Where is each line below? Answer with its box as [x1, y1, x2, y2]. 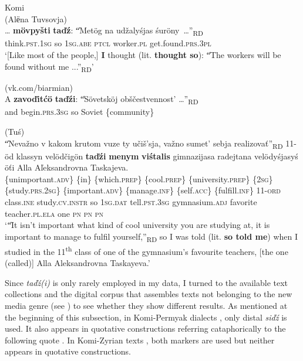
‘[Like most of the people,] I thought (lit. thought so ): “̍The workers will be [5, 48, 281, 60]
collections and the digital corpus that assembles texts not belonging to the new [5, 288, 292, 300]
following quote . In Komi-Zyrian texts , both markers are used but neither [5, 333, 275, 346]
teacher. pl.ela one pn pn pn [5, 207, 103, 219]
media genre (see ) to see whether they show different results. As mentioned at [5, 299, 288, 311]
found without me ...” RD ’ [5, 60, 94, 74]
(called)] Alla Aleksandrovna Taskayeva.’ [5, 257, 150, 269]
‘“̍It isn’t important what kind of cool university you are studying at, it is [5, 219, 270, 231]
